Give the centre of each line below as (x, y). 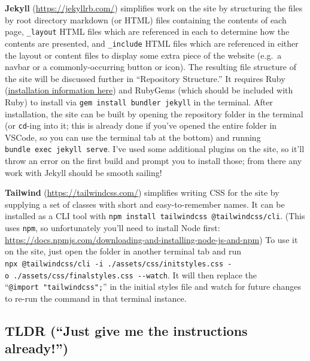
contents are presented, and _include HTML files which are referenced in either (152, 43)
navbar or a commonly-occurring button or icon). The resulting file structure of (151, 67)
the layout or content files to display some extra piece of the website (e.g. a (143, 55)
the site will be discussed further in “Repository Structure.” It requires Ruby (145, 78)
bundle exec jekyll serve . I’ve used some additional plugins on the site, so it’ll (155, 149)
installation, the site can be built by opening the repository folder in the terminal (154, 113)
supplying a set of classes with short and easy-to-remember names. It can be (145, 204)
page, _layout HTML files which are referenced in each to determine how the (147, 31)
